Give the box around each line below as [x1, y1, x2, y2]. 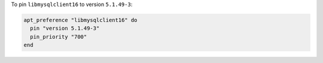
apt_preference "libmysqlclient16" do [23, 17, 138, 23]
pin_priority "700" [30, 33, 87, 40]
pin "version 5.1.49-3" [30, 25, 100, 32]
